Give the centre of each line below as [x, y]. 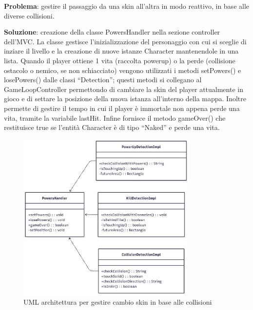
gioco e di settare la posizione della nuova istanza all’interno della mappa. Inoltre [125, 99]
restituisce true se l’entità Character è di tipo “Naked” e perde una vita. [112, 127]
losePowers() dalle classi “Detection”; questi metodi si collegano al [103, 80]
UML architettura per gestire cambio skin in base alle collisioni [118, 302]
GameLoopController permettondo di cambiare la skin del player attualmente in [124, 89]
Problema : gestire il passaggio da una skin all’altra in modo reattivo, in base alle [127, 6]
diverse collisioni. [29, 15]
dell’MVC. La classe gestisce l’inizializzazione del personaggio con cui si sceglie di [125, 41]
